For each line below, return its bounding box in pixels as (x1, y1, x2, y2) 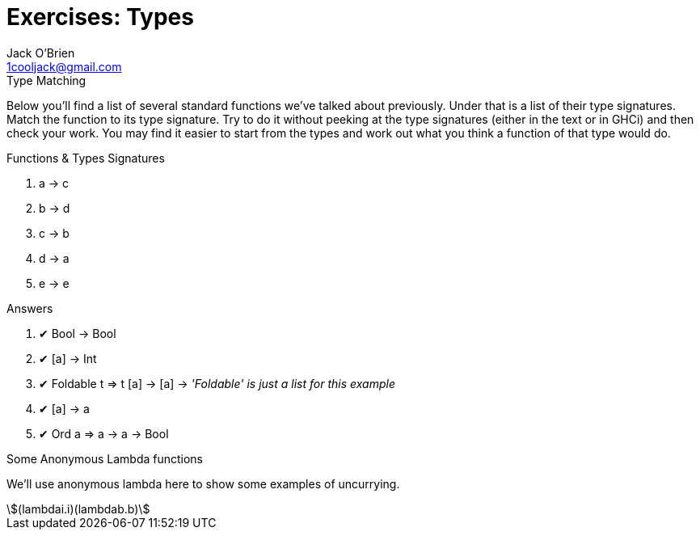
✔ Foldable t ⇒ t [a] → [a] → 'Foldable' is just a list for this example (39, 376, 395, 390)
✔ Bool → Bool (39, 326, 116, 340)
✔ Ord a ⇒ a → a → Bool (39, 426, 169, 441)
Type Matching (6, 73, 86, 87)
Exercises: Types (6, 3, 194, 31)
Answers (6, 301, 53, 315)
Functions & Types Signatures (6, 150, 165, 165)
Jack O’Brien (6, 45, 75, 60)
